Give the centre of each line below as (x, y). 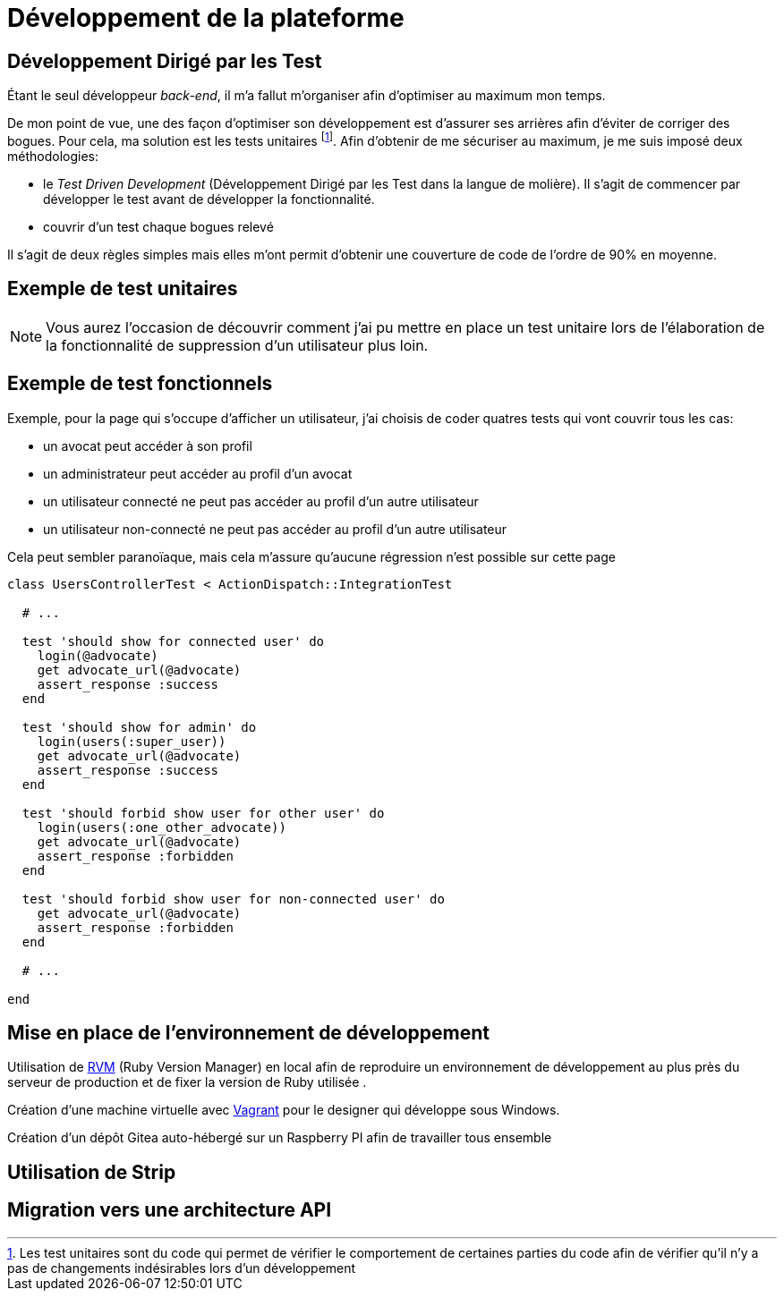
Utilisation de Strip (92, 1172)
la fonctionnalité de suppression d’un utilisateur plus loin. (237, 345)
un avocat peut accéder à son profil (148, 445)
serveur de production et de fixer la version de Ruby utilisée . (187, 1082)
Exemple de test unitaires (123, 289)
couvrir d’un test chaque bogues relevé (158, 226)
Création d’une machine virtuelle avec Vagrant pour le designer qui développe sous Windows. (284, 1110)
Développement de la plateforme (206, 18)
